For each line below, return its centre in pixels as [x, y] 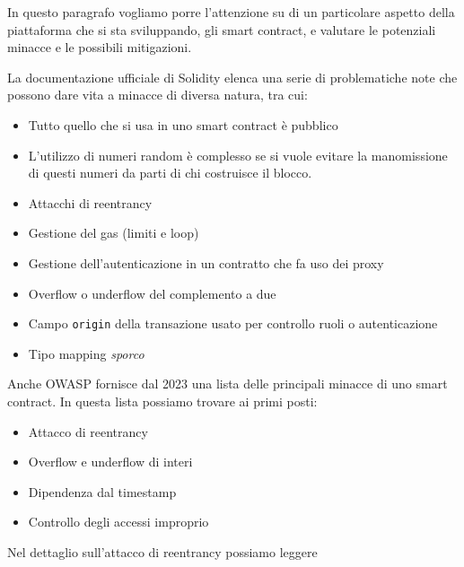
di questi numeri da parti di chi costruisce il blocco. [170, 173]
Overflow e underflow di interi [110, 462]
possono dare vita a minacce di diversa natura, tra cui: [158, 95]
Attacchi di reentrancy [90, 202]
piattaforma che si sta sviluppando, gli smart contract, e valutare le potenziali [222, 29]
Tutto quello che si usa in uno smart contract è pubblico [183, 124]
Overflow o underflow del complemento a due [152, 293]
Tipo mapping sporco [86, 353]
